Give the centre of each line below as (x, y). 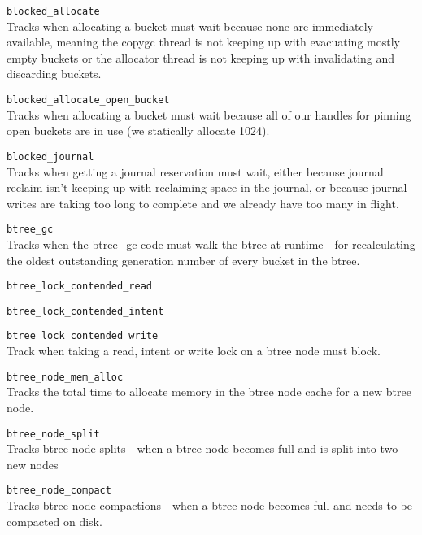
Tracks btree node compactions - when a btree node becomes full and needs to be (209, 505)
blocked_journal (50, 157)
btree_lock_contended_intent (85, 311)
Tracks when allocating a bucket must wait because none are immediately (190, 26)
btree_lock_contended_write (83, 336)
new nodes (33, 464)
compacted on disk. (54, 521)
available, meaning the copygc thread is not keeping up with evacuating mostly (203, 42)
